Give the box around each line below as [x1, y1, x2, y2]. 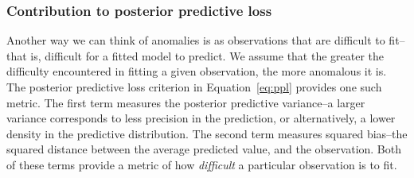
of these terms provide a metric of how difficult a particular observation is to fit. [6, 156, 397, 172]
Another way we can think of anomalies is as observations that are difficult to [6, 32, 385, 48]
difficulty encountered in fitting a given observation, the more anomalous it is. [6, 63, 387, 79]
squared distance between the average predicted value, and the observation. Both [6, 141, 402, 157]
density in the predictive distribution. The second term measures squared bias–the [6, 125, 408, 141]
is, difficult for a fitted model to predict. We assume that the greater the [30, 47, 385, 64]
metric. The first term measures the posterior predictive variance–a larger [6, 94, 365, 110]
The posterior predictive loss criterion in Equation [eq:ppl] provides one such [6, 79, 382, 95]
